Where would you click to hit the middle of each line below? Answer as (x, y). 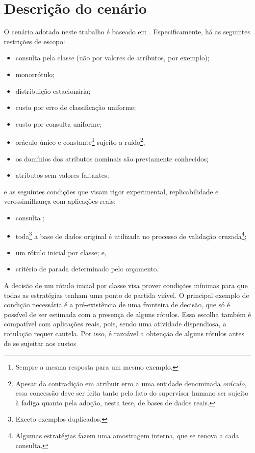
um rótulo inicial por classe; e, (61, 252)
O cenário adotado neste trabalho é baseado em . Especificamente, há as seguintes (127, 32)
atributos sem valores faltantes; (62, 175)
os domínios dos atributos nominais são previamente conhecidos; (112, 158)
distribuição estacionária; (53, 91)
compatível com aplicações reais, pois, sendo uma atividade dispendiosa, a (115, 324)
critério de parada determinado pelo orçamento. (87, 269)
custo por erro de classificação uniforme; (76, 107)
